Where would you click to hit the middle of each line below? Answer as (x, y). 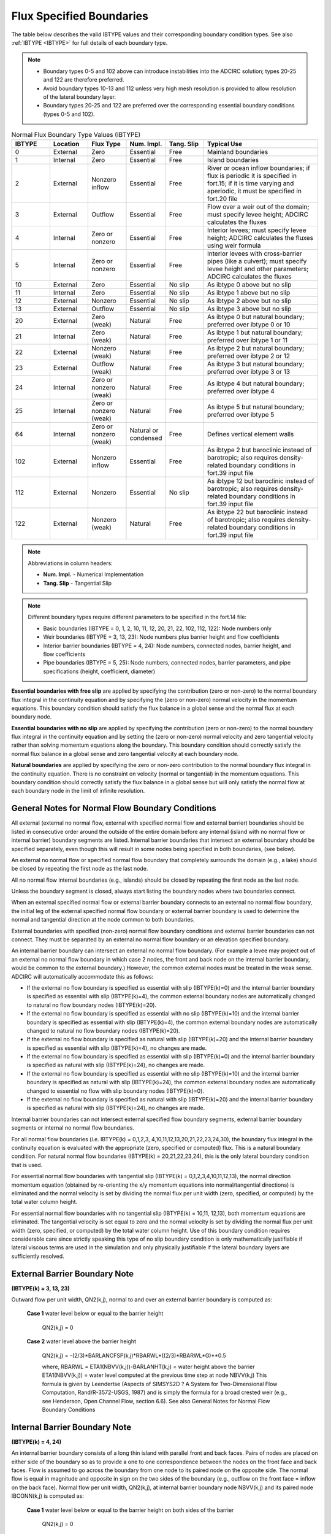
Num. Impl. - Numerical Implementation (93, 574)
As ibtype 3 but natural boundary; (256, 364)
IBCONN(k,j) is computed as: (48, 1496)
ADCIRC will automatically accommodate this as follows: (82, 976)
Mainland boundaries (238, 152)
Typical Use (225, 144)
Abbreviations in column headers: (70, 563)
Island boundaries (233, 160)
